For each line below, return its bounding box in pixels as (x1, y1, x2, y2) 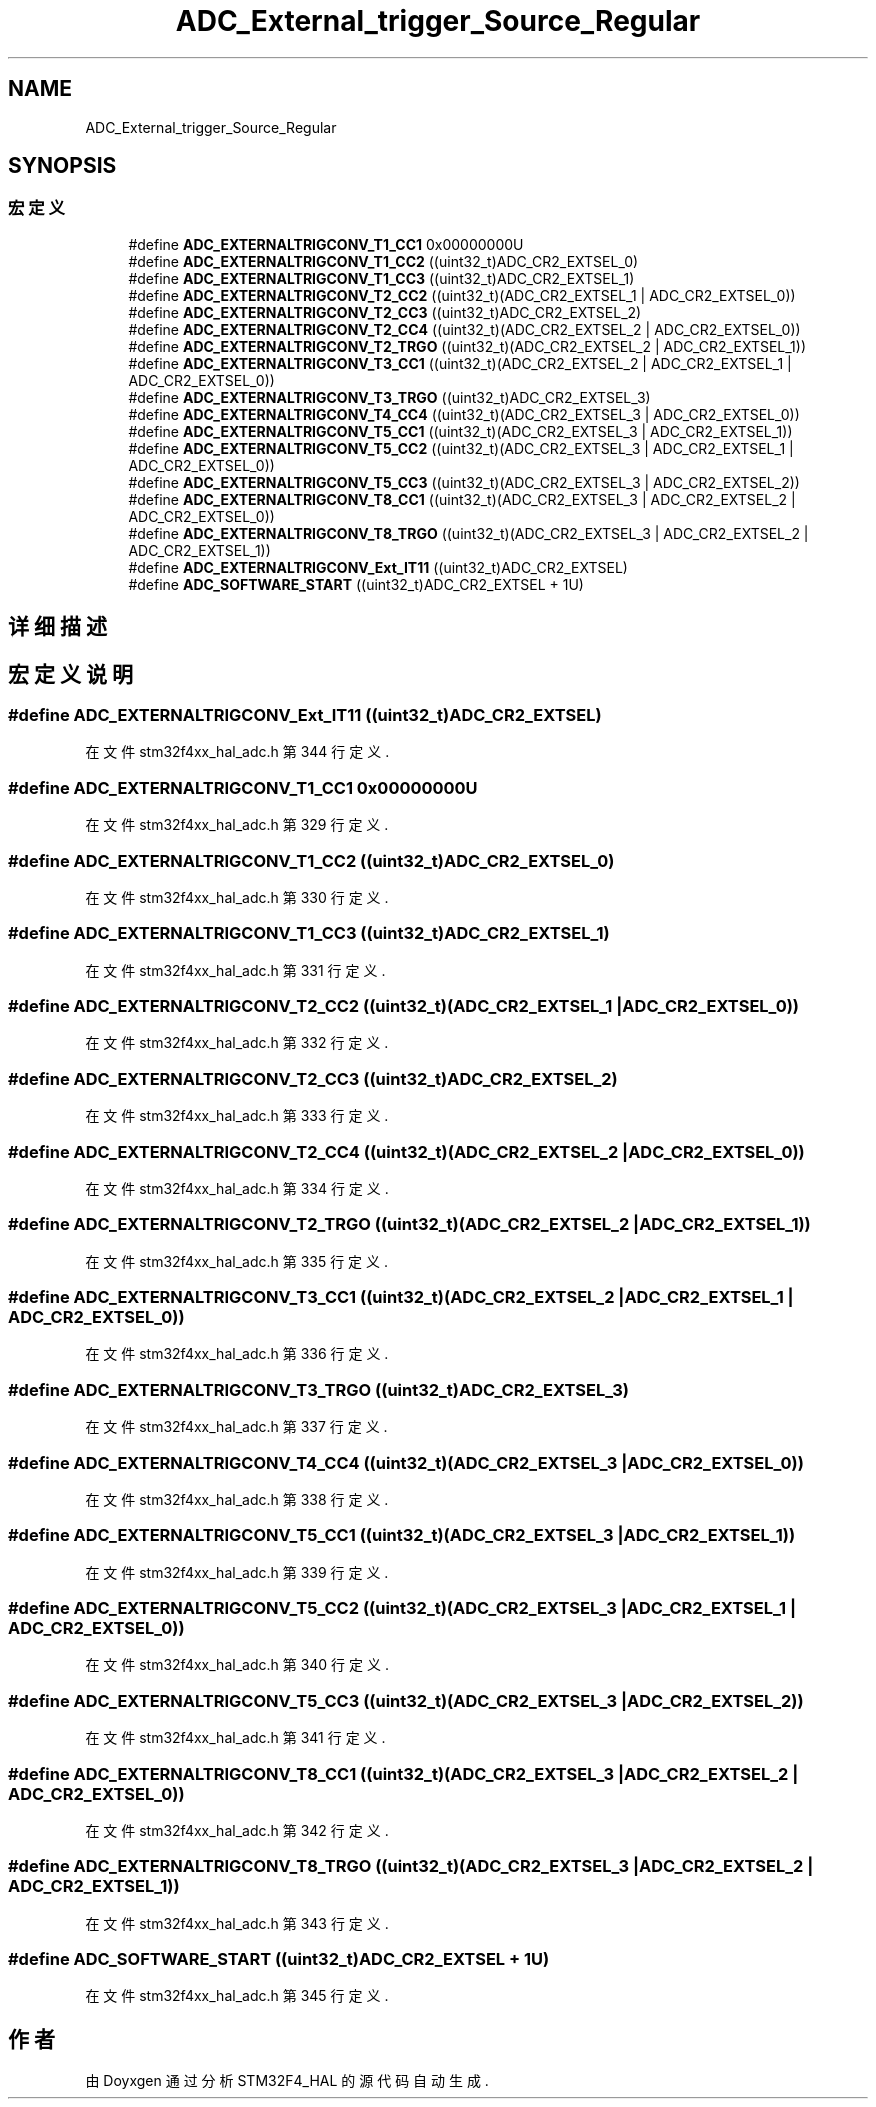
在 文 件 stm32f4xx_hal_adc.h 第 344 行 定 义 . (85, 743, 390, 761)
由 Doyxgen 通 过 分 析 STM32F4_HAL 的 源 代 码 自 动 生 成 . (85, 2072, 489, 2090)
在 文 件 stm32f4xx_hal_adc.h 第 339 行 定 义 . (85, 1563, 389, 1581)
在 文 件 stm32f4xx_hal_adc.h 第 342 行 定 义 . (85, 1821, 389, 1839)
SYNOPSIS (8, 153, 117, 179)
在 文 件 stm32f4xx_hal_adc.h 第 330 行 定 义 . (85, 888, 389, 906)
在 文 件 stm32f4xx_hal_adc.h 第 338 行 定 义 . (85, 1490, 389, 1508)
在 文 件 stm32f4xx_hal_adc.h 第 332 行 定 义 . (85, 1034, 389, 1052)
